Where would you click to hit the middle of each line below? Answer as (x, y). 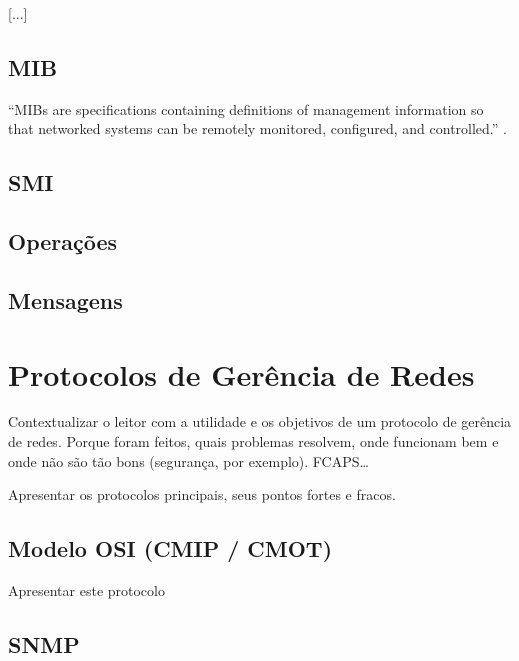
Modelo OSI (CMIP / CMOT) (170, 548)
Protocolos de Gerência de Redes (241, 373)
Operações (63, 241)
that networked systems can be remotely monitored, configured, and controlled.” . (257, 128)
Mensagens (65, 299)
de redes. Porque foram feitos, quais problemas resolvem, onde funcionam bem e (253, 441)
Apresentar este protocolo (86, 590)
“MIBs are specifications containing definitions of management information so (246, 108)
